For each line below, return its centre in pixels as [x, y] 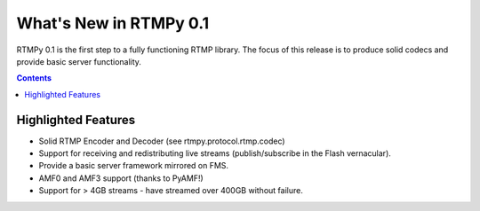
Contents [34, 78]
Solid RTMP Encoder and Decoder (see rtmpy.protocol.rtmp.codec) [162, 141]
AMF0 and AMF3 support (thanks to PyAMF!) [121, 178]
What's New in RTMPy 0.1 [113, 23]
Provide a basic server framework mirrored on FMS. [134, 166]
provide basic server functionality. [79, 61]
